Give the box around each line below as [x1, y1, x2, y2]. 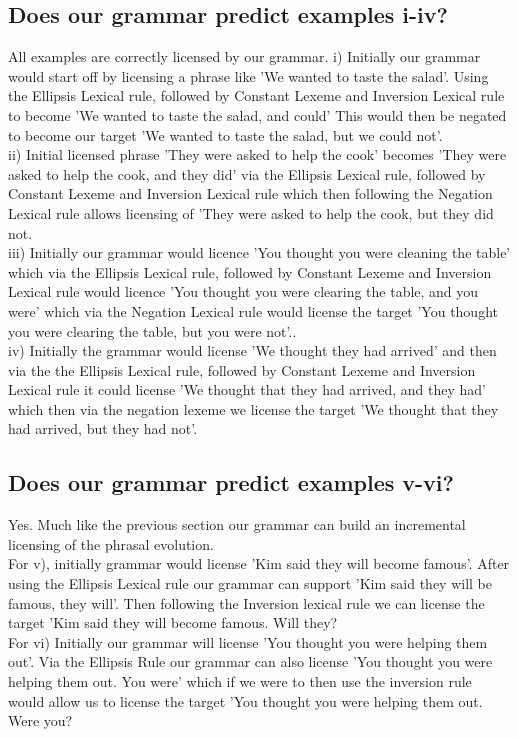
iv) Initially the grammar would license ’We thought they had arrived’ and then [8, 340, 497, 361]
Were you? [8, 710, 73, 731]
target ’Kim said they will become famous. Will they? [8, 612, 338, 633]
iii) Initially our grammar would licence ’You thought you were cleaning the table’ [8, 242, 511, 263]
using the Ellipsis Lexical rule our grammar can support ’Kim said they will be [8, 573, 492, 594]
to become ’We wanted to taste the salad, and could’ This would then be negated [8, 104, 507, 125]
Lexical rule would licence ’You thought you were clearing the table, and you [8, 281, 479, 302]
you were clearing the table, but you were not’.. [8, 320, 297, 341]
